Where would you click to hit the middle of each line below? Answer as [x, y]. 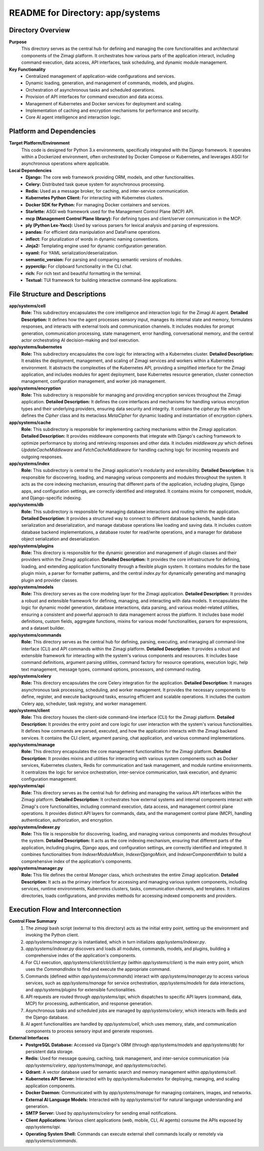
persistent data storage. [50, 1052]
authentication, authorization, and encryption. [67, 820]
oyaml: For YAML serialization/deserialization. [72, 253]
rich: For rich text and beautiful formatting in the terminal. [84, 273]
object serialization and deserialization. [61, 539]
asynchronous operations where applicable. [66, 164]
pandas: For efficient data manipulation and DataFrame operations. [93, 232]
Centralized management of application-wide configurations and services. [100, 76]
